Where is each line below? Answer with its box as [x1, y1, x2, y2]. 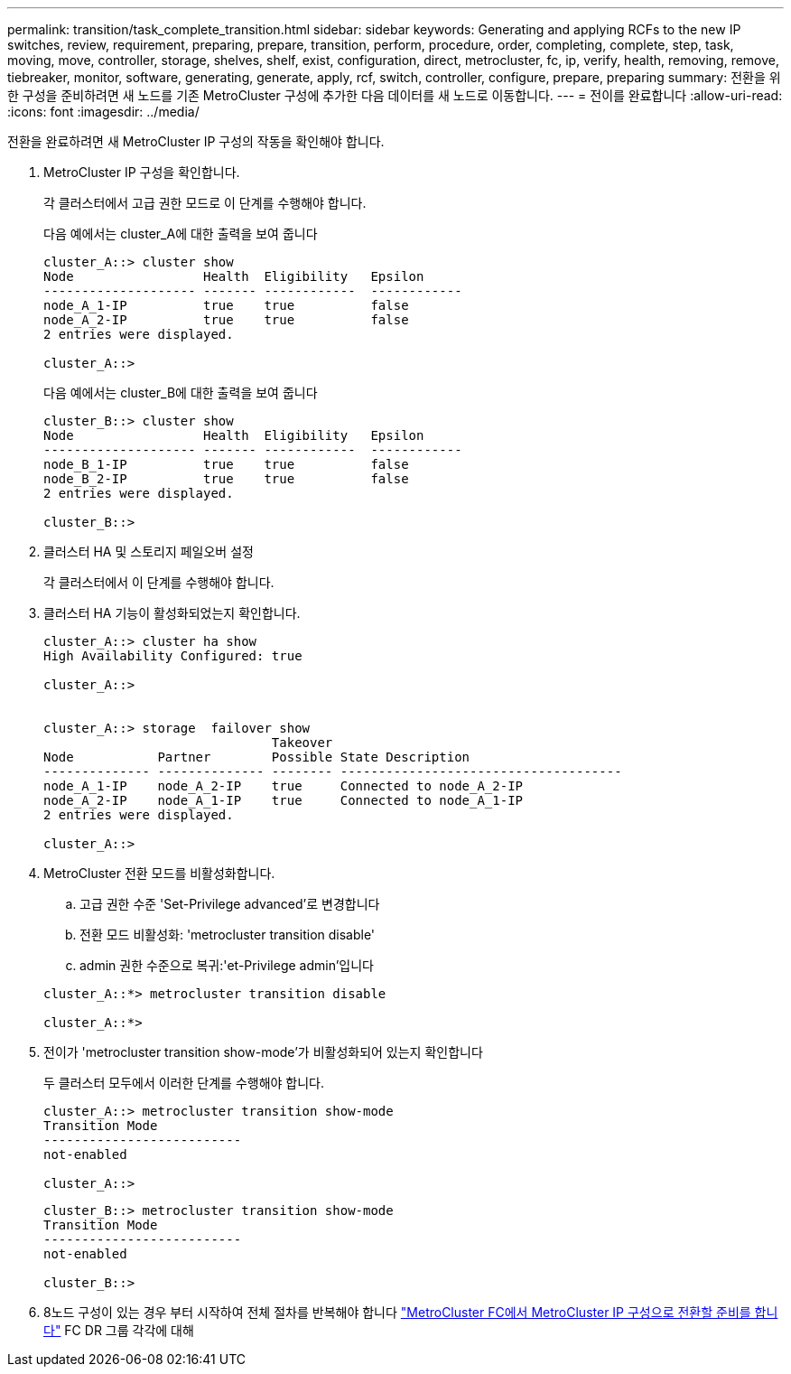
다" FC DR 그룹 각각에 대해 [43, 1323, 194, 1338]
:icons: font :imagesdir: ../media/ [7, 104, 200, 119]
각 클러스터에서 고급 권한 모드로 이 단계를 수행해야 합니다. [43, 195, 367, 210]
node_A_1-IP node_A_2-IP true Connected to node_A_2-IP [43, 779, 524, 793]
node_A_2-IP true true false [43, 313, 409, 327]
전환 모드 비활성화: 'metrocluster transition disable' [79, 927, 376, 942]
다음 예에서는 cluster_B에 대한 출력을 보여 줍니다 [43, 385, 318, 400]
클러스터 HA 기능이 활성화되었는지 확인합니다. [43, 605, 301, 621]
